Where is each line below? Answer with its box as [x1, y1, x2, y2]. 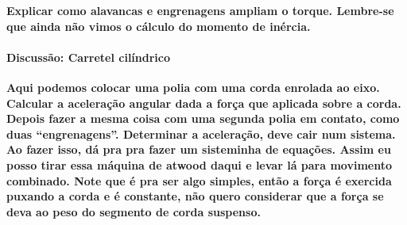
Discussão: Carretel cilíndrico [6, 48, 171, 65]
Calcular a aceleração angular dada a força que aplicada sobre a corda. [6, 94, 401, 111]
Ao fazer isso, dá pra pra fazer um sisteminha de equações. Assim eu [6, 141, 391, 158]
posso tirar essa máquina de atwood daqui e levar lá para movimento [6, 156, 393, 173]
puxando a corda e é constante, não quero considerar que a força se [6, 188, 384, 204]
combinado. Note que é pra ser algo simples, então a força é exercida [6, 172, 392, 189]
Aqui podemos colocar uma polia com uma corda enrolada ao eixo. [6, 78, 380, 95]
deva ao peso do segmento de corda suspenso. [6, 203, 261, 219]
